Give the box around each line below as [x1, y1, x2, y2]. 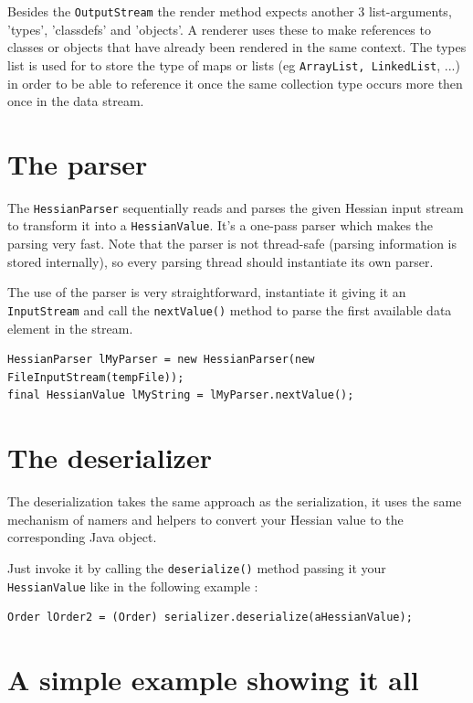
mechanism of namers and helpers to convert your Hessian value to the [7, 509, 404, 528]
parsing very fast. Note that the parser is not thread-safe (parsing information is [7, 234, 457, 253]
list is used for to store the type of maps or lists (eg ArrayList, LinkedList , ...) [7, 55, 460, 74]
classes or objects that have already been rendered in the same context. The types [7, 37, 467, 57]
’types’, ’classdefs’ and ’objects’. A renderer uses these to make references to [7, 19, 431, 38]
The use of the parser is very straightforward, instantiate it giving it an [7, 282, 406, 302]
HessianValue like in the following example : [7, 576, 258, 595]
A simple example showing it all [7, 660, 419, 698]
